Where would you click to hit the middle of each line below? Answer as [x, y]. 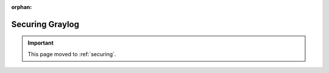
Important [41, 43]
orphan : [22, 7]
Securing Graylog [45, 24]
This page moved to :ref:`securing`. [72, 54]
